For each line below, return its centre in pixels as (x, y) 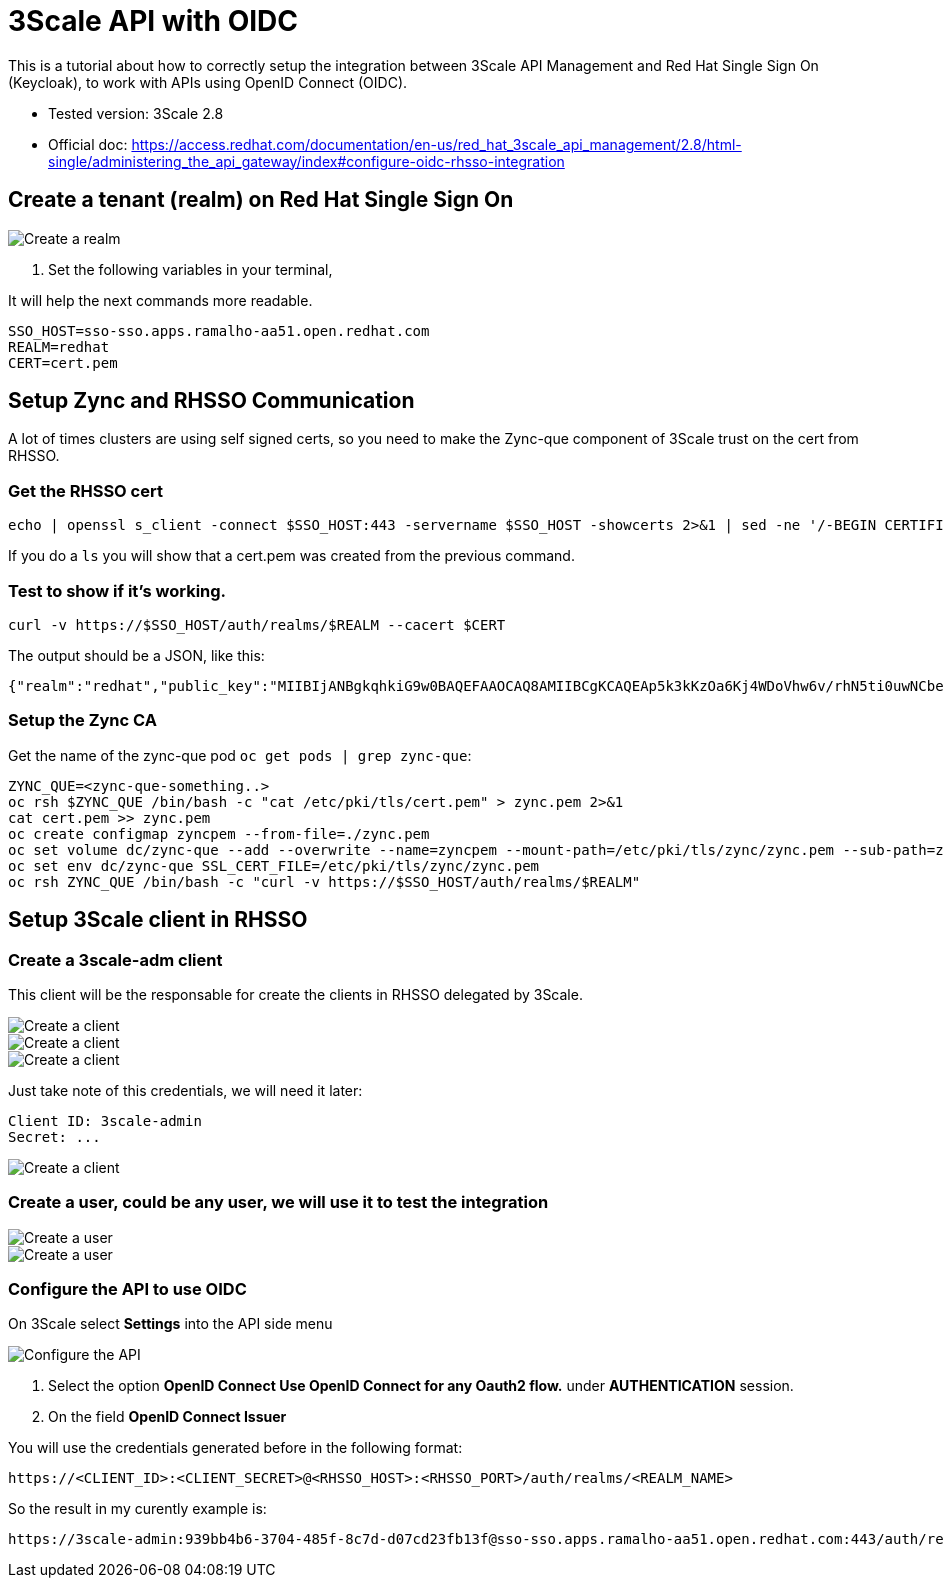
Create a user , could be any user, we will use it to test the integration (278, 1202)
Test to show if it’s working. (117, 590)
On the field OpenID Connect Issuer (167, 1417)
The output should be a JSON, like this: (136, 655)
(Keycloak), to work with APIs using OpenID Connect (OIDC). (208, 82)
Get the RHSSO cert (85, 490)
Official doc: (88, 144)
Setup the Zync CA (82, 720)
